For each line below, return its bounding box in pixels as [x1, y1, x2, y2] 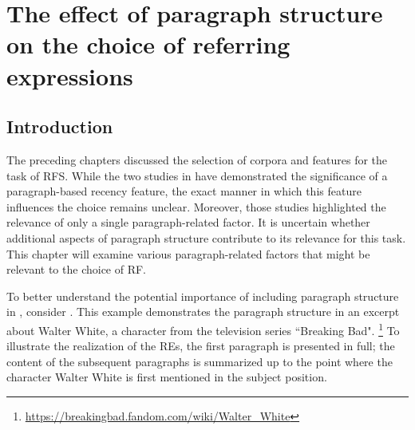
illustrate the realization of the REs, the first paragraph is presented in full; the [6, 337, 395, 354]
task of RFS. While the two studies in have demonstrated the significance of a [6, 167, 388, 183]
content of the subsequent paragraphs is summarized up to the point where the [6, 353, 393, 369]
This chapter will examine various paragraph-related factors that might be [6, 245, 370, 262]
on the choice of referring [6, 28, 290, 61]
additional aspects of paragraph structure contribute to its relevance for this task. [6, 229, 406, 246]
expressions [6, 59, 133, 92]
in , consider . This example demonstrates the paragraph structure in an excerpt [6, 303, 400, 320]
